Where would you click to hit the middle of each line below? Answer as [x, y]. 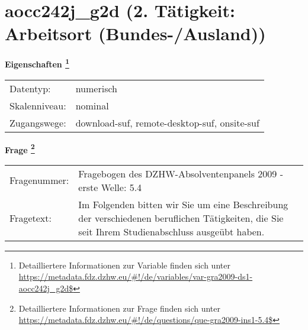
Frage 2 [20, 148]
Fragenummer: [39, 180]
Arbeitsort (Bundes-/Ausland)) [135, 33]
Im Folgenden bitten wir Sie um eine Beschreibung [183, 204]
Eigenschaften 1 [37, 63]
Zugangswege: [38, 122]
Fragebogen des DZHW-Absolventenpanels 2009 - [181, 173]
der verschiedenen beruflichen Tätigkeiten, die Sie [181, 218]
